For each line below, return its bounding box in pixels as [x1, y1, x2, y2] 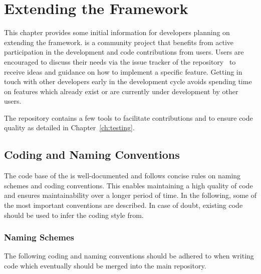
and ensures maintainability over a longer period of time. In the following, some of [4, 190, 257, 200]
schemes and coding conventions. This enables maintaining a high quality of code [4, 180, 253, 190]
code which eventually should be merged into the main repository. [4, 260, 206, 271]
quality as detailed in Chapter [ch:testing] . [4, 122, 135, 133]
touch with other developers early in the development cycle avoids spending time [4, 76, 252, 87]
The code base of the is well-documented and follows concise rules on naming [4, 170, 241, 181]
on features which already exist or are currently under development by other [4, 86, 238, 96]
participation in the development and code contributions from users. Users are [4, 47, 244, 57]
